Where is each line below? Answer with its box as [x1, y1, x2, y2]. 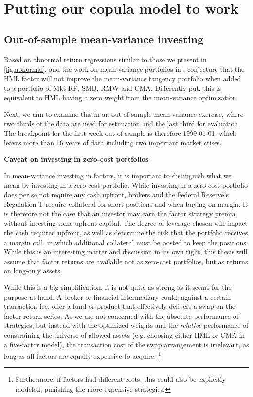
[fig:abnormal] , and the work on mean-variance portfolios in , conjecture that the [4, 64, 245, 74]
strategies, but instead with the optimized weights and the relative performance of [4, 320, 249, 330]
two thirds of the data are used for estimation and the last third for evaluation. [4, 118, 240, 129]
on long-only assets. [4, 265, 62, 276]
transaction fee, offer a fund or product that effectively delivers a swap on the [4, 301, 235, 311]
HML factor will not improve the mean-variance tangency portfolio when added [4, 73, 241, 83]
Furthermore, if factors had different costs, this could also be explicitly [15, 374, 226, 384]
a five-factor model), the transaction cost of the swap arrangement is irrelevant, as [4, 339, 249, 349]
